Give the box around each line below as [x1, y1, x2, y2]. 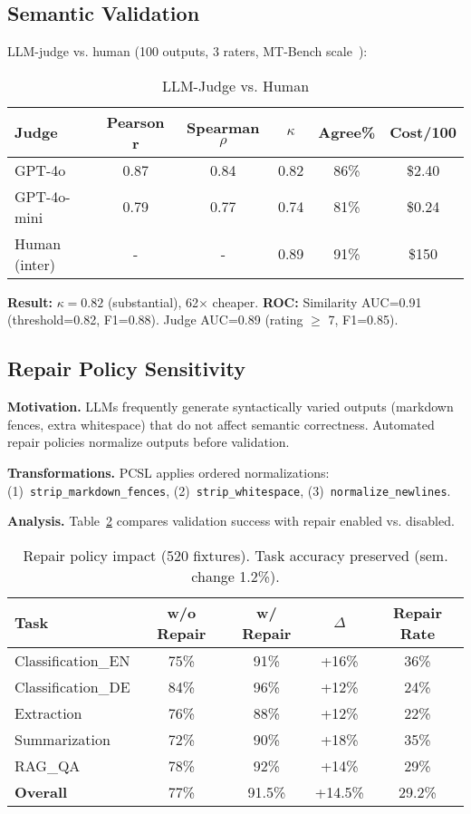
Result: [7, 292, 53, 311]
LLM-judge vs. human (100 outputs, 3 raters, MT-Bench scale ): [7, 42, 368, 61]
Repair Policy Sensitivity [7, 354, 246, 383]
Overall [14, 780, 68, 802]
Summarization [14, 728, 111, 750]
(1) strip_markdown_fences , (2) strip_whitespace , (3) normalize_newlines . [7, 480, 451, 499]
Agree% [318, 121, 376, 143]
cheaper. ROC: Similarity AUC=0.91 [212, 292, 422, 311]
